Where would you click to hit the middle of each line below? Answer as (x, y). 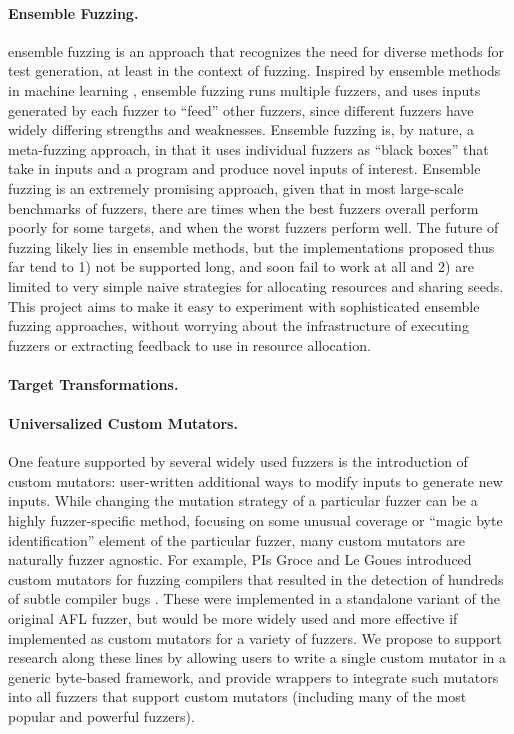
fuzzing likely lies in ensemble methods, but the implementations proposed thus (251, 246)
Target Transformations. (93, 383)
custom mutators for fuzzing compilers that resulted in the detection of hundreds (256, 578)
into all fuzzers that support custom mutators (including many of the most (237, 696)
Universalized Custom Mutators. (123, 423)
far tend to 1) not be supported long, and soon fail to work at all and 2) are (241, 266)
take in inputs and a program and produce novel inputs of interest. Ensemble (244, 168)
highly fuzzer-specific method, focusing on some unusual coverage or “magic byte (255, 520)
